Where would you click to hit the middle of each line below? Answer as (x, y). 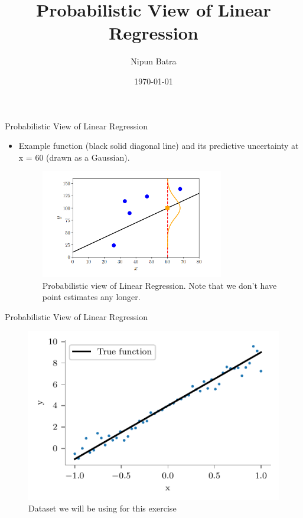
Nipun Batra (154, 61)
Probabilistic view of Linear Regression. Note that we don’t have (159, 285)
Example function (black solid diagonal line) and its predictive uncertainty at (159, 146)
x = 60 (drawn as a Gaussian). (74, 157)
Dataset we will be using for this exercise (102, 508)
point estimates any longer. (91, 297)
